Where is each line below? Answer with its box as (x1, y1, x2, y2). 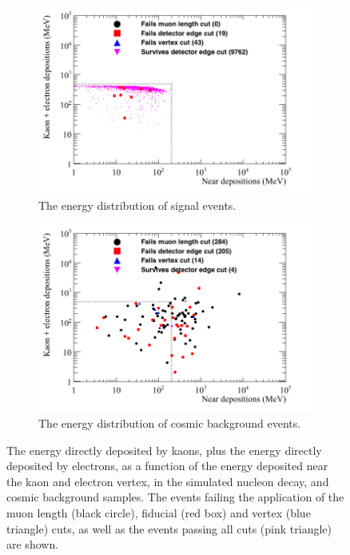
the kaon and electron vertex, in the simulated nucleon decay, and (6, 473, 329, 489)
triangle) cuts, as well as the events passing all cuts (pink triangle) (6, 520, 332, 537)
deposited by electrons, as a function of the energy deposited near (6, 457, 328, 474)
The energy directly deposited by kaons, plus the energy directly (6, 441, 322, 458)
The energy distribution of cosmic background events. (38, 414, 301, 431)
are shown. (6, 536, 59, 553)
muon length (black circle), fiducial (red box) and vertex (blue (6, 504, 311, 521)
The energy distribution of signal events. (38, 196, 237, 213)
